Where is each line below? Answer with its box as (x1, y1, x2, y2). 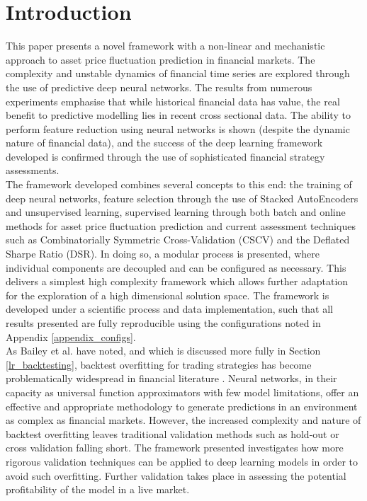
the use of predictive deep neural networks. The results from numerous (6, 79, 312, 94)
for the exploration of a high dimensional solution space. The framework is (6, 287, 329, 302)
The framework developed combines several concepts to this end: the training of (6, 177, 352, 192)
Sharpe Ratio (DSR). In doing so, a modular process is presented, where (6, 246, 320, 261)
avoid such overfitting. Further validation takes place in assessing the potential (6, 468, 346, 483)
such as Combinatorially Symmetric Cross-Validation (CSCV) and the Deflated (6, 232, 350, 247)
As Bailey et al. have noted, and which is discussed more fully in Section (6, 343, 321, 358)
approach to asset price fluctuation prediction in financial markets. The (6, 52, 315, 67)
